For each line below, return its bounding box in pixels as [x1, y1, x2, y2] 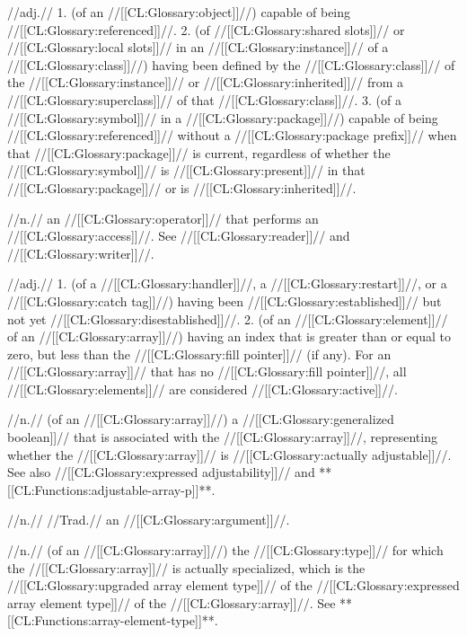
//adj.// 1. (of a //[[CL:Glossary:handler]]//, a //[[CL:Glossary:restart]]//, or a [7, 274, 447, 293]
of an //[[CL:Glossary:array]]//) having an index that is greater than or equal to [7, 327, 451, 346]
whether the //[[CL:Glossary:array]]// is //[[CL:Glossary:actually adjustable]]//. [7, 445, 452, 464]
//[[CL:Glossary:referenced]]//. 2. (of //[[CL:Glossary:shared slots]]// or [7, 20, 405, 39]
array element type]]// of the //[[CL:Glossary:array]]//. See [7, 593, 336, 612]
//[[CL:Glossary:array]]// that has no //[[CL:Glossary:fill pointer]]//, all [7, 362, 407, 381]
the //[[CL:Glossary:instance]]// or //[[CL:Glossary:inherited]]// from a [7, 73, 404, 92]
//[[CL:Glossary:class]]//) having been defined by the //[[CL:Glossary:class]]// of [7, 55, 455, 74]
